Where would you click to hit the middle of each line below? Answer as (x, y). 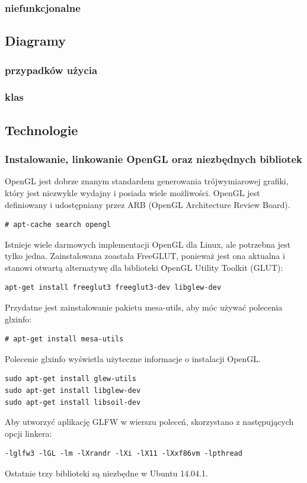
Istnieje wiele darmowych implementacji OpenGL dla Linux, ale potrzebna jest (148, 244)
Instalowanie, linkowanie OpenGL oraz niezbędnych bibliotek (153, 159)
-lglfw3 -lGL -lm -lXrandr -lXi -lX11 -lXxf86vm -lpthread (124, 454)
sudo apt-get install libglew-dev (73, 391)
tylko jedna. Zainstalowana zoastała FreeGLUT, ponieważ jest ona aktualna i (145, 256)
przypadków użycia (51, 70)
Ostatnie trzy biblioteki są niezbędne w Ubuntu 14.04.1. (106, 473)
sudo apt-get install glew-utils (71, 379)
